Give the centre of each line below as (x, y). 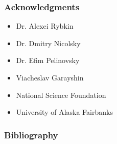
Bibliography (31, 135)
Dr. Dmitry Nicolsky (48, 43)
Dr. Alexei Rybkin (45, 26)
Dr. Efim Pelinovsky (48, 60)
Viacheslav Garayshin (50, 77)
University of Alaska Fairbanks (64, 112)
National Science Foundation (61, 95)
